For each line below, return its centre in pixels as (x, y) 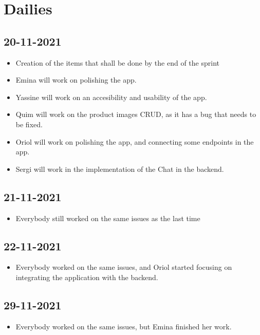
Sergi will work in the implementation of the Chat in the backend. (120, 169)
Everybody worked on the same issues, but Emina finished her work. (124, 326)
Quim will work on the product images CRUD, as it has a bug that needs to (136, 114)
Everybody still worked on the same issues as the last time (108, 218)
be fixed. (29, 124)
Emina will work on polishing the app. (76, 80)
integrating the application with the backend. (87, 277)
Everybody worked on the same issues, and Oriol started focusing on (124, 267)
